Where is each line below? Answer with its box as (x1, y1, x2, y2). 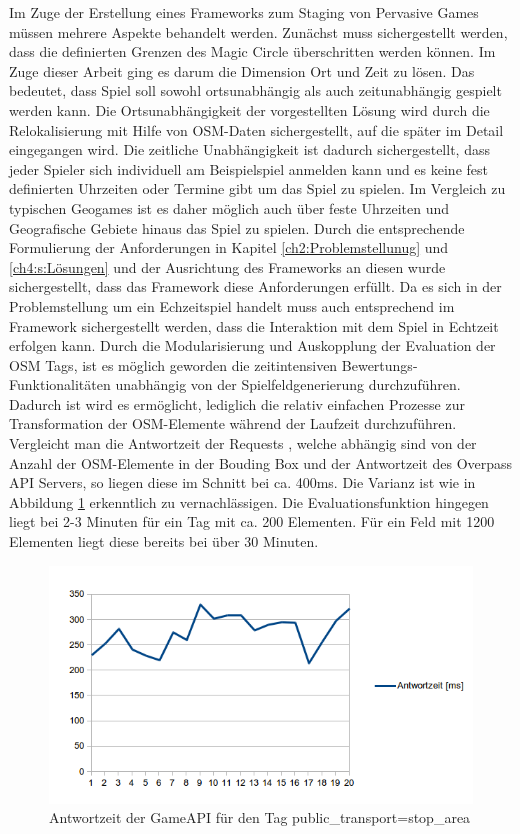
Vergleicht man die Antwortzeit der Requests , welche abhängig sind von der (9, 433, 477, 454)
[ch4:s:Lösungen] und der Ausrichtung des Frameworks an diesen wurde (9, 256, 446, 277)
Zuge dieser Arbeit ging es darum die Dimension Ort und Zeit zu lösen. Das (9, 60, 475, 81)
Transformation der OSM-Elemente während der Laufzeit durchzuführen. (9, 413, 457, 434)
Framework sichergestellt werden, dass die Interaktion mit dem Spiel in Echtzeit (9, 315, 499, 336)
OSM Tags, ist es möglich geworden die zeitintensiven (9, 354, 338, 375)
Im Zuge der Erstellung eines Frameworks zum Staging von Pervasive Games (9, 2, 479, 22)
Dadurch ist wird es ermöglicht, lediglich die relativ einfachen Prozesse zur (9, 393, 465, 414)
